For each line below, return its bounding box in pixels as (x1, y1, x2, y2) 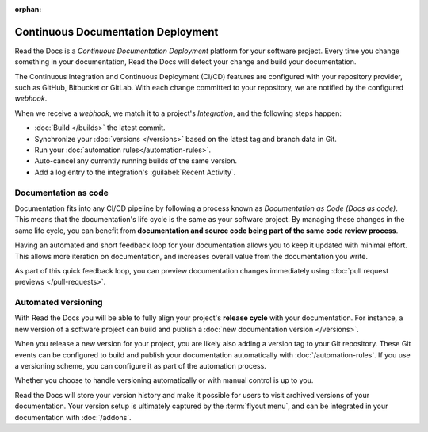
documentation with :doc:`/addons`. (14, 412, 132, 422)
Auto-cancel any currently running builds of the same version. (34, 156, 238, 166)
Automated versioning (14, 297, 103, 308)
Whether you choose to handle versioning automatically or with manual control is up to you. (14, 376, 314, 385)
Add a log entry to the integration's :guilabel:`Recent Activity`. (34, 167, 236, 177)
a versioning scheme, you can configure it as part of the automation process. (14, 361, 267, 370)
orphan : (14, 5, 42, 13)
